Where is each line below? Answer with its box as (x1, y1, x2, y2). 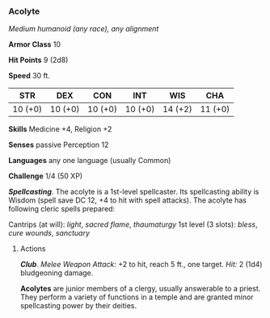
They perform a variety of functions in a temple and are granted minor (19, 292, 254, 302)
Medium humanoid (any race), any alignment (8, 24, 159, 34)
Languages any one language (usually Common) (8, 156, 171, 165)
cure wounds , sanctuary (8, 228, 91, 238)
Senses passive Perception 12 (8, 140, 109, 150)
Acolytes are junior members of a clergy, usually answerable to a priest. (19, 284, 261, 294)
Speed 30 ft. (8, 71, 51, 81)
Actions (19, 244, 46, 253)
